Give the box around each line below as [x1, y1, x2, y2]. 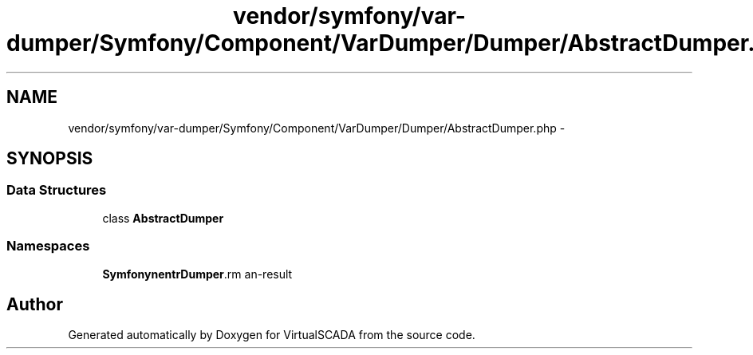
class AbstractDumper [102, 211, 224, 225]
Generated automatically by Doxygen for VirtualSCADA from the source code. [68, 328, 475, 342]
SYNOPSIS [6, 148, 93, 169]
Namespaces [6, 238, 90, 254]
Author [6, 294, 63, 314]
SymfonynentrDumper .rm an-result [102, 266, 293, 281]
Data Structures [6, 182, 107, 199]
